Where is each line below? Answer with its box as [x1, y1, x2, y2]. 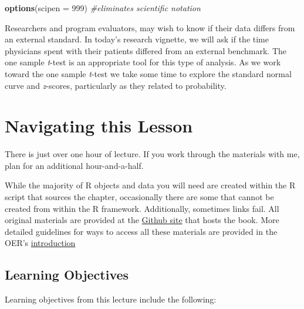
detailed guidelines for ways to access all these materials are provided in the [5, 225, 278, 237]
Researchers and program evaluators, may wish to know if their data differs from [5, 21, 295, 34]
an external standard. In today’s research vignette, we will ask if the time [5, 33, 269, 45]
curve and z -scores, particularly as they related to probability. [5, 79, 227, 91]
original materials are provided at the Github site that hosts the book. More [5, 214, 279, 226]
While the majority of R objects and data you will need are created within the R [5, 179, 296, 191]
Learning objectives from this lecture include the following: [5, 293, 217, 305]
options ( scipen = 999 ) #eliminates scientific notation [5, 2, 201, 14]
